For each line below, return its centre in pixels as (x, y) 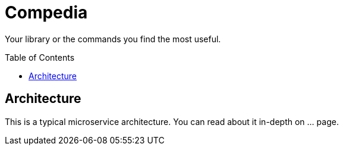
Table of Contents (40, 57)
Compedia (46, 12)
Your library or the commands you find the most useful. (113, 39)
